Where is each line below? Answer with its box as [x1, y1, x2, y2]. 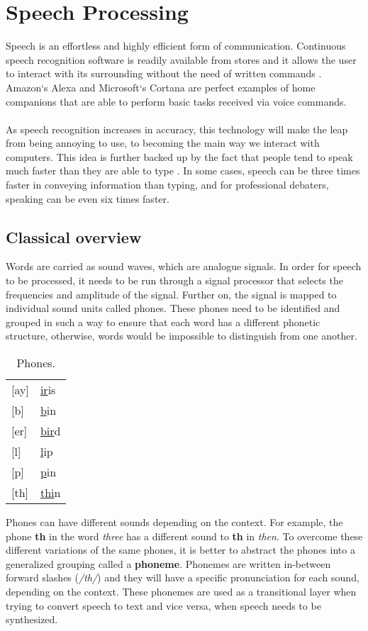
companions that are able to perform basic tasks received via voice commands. [6, 94, 347, 108]
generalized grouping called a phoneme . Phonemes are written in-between [6, 556, 331, 571]
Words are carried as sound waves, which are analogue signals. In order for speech [6, 259, 362, 274]
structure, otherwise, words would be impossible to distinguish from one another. [6, 328, 357, 343]
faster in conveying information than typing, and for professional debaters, [6, 177, 329, 192]
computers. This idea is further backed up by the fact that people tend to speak [6, 149, 353, 164]
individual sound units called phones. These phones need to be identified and [6, 301, 340, 315]
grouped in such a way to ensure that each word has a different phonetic [6, 314, 320, 329]
